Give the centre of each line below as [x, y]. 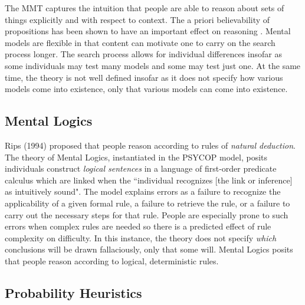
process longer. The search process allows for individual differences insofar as [143, 54]
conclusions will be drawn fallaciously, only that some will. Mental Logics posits [149, 249]
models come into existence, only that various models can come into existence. [146, 89]
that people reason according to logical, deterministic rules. [112, 260]
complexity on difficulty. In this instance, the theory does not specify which [141, 237]
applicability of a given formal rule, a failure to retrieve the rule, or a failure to [147, 203]
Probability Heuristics [73, 292]
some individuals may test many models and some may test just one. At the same [153, 65]
